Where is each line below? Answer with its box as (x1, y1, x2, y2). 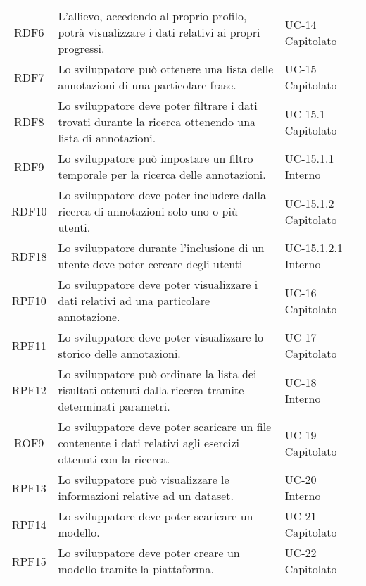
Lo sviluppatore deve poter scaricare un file (58, 418, 272, 435)
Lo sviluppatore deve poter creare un (58, 544, 240, 561)
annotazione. (58, 308, 120, 325)
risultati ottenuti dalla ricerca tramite (58, 382, 244, 398)
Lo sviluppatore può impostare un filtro (58, 150, 253, 166)
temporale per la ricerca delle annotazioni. (58, 166, 266, 182)
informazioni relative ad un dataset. (58, 487, 234, 504)
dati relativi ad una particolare (58, 292, 210, 308)
